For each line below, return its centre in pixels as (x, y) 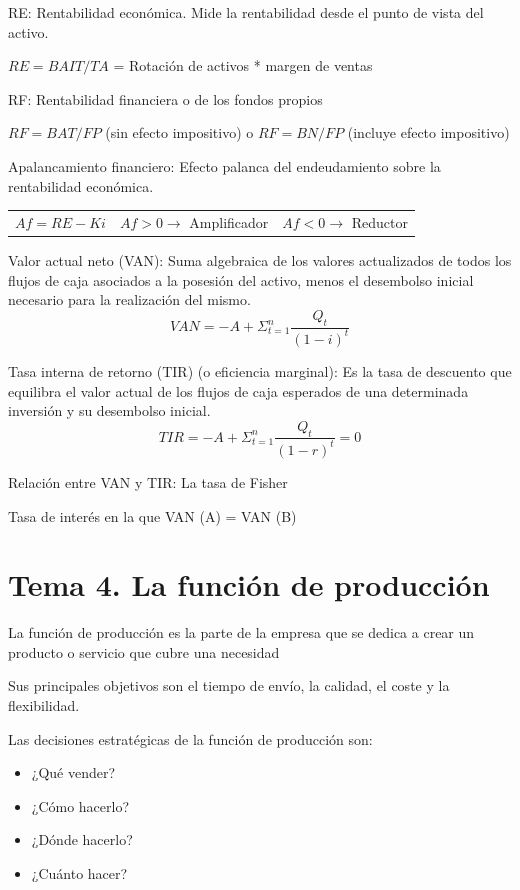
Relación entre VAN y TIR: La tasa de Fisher (148, 481)
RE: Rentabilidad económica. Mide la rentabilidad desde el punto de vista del (246, 12)
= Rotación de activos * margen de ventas (243, 65)
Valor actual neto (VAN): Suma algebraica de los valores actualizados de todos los (260, 260)
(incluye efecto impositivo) (428, 132)
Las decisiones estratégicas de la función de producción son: (190, 738)
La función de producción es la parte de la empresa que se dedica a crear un (241, 632)
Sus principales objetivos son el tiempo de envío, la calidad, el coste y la (229, 685)
